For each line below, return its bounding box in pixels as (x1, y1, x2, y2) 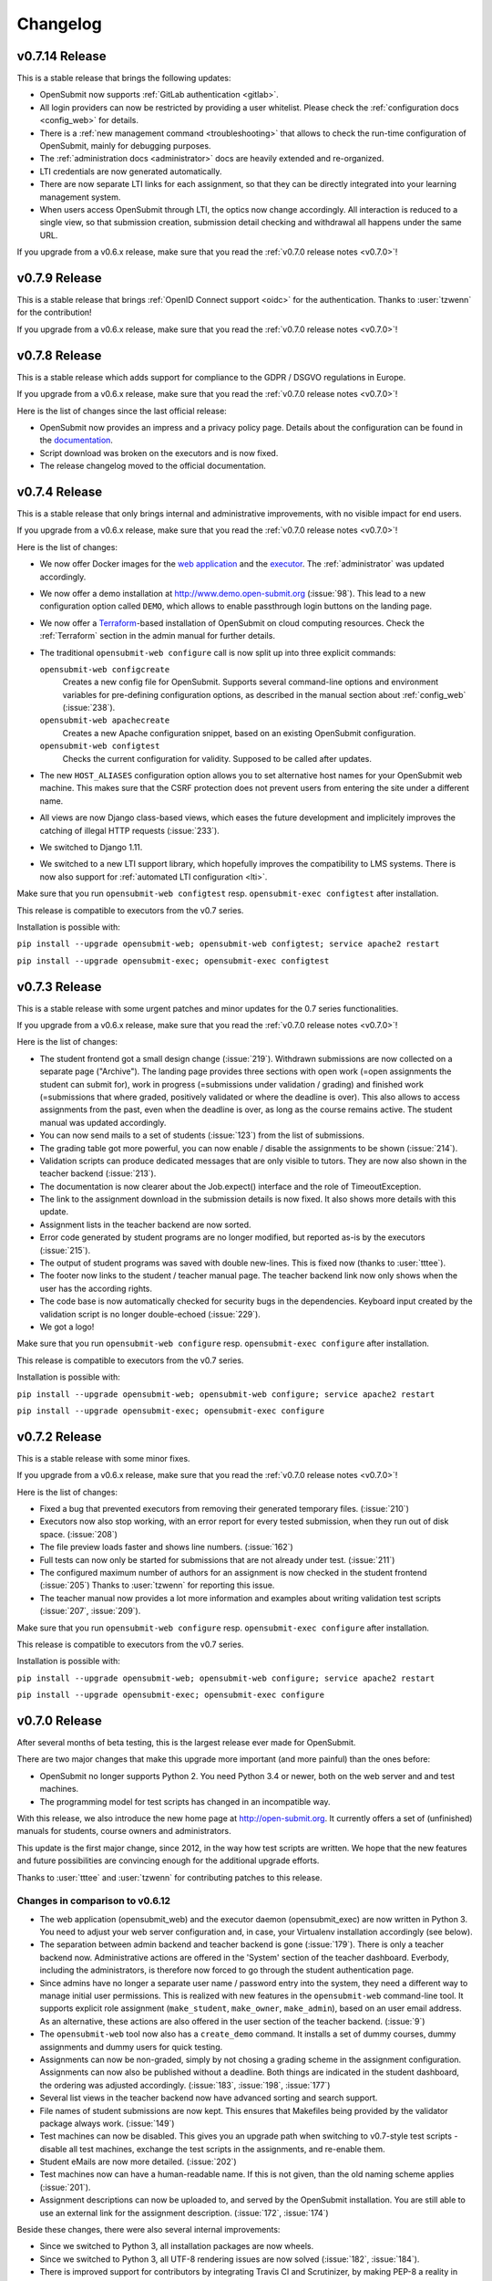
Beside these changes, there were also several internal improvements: (16, 2224, 281, 2235)
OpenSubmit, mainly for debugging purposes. (39, 141, 211, 151)
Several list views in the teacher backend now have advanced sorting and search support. (39, 2092, 378, 2103)
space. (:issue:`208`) (39, 1528, 118, 1539)
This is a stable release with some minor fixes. (16, 1453, 190, 1463)
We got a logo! (39, 1321, 95, 1332)
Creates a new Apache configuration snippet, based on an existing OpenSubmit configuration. (62, 727, 416, 738)
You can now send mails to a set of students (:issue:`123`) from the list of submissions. (39, 1130, 364, 1140)
